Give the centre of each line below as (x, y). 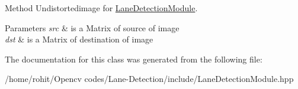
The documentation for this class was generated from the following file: (134, 59)
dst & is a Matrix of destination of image (79, 39)
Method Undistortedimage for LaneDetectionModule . (101, 8)
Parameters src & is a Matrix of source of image (92, 27)
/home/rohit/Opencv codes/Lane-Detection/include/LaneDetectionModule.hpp (149, 79)
